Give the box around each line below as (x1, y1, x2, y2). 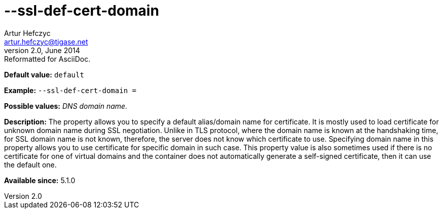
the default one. (4, 160, 57, 169)
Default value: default (4, 70, 84, 79)
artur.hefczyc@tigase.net (4, 37, 88, 46)
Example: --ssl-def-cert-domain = (4, 86, 136, 95)
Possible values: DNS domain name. (4, 101, 128, 110)
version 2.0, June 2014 (4, 46, 80, 55)
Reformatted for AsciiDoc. (4, 54, 91, 63)
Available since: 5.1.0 (4, 176, 76, 185)
